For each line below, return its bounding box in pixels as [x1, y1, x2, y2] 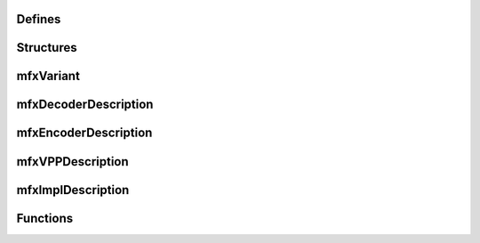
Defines [16, 12, 61, 27]
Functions [16, 210, 74, 226]
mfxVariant [16, 69, 80, 84]
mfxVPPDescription [16, 154, 129, 169]
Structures [16, 40, 77, 55]
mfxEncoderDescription [16, 126, 153, 141]
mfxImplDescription [16, 182, 130, 198]
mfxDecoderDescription [16, 97, 154, 112]
